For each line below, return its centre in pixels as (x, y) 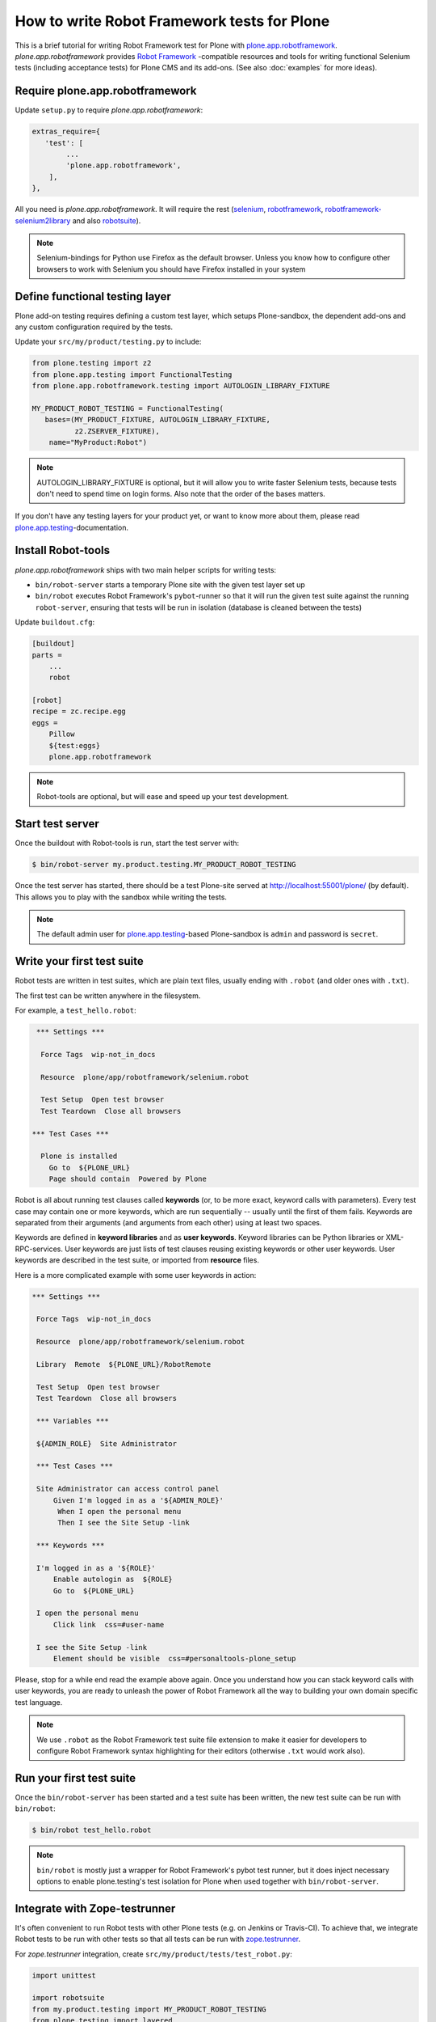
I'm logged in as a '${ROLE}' (96, 1568)
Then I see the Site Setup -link (124, 1523)
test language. (39, 1702)
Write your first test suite (80, 961)
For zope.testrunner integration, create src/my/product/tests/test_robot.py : (153, 1954)
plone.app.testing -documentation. (72, 527)
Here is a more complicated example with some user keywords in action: (136, 1275)
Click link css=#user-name (109, 1624)
